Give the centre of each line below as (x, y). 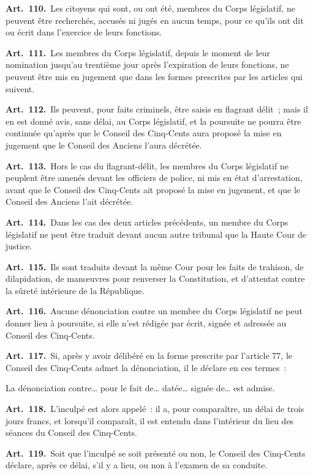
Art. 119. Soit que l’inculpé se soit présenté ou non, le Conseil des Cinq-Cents (156, 453)
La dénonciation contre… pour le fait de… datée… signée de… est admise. (140, 388)
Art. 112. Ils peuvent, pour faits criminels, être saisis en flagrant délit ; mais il (157, 109)
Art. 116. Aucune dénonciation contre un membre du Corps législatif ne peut (154, 311)
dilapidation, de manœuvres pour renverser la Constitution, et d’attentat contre (155, 278)
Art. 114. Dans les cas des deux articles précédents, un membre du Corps (147, 222)
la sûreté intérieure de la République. (75, 290)
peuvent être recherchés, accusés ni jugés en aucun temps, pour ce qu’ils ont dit (155, 20)
